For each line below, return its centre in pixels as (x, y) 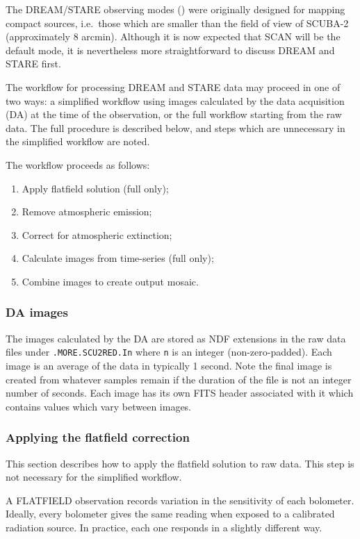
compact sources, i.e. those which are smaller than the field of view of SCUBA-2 (177, 23)
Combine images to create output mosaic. (110, 281)
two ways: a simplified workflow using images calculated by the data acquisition (175, 100)
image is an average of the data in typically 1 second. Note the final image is (169, 365)
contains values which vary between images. (99, 406)
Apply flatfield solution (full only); (95, 188)
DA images (37, 312)
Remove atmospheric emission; (87, 212)
